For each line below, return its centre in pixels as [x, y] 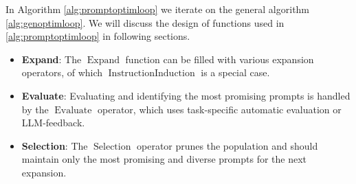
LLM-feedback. [53, 123]
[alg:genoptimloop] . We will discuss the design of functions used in [145, 22]
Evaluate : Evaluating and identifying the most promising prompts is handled [186, 95]
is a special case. [235, 72]
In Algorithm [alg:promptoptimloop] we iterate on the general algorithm [158, 9]
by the [35, 109]
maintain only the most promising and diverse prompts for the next [164, 159]
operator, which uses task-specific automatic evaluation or [220, 109]
